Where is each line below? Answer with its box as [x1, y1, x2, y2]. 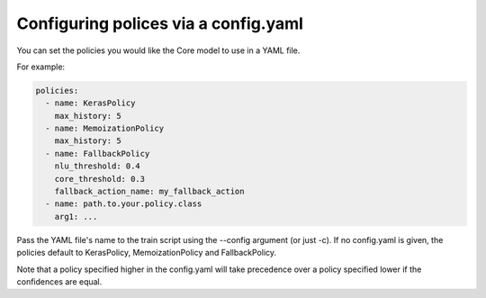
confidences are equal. [16, 275, 103, 287]
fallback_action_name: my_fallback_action [54, 186, 245, 197]
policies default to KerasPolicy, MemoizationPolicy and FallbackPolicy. [16, 248, 277, 258]
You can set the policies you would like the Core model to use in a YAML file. [16, 45, 301, 56]
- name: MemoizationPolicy [45, 123, 165, 134]
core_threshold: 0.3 [54, 174, 146, 184]
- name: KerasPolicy [45, 98, 136, 108]
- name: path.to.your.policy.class [45, 199, 202, 209]
